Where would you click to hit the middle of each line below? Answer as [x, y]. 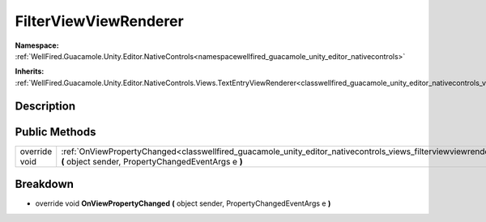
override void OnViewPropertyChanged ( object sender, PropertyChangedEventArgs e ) [183, 203]
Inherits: [30, 71]
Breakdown [45, 184]
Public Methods [55, 132]
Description [45, 106]
